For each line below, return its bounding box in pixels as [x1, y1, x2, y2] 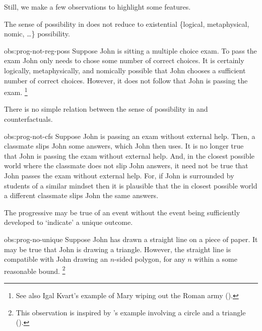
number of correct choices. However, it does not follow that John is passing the [4, 75, 248, 85]
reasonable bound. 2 [4, 264, 65, 276]
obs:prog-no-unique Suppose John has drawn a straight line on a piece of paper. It [4, 233, 258, 244]
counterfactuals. [4, 114, 53, 124]
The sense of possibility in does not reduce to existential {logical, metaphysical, [4, 18, 249, 29]
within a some [194, 254, 237, 264]
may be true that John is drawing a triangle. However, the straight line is [4, 244, 231, 254]
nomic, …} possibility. [4, 28, 70, 39]
